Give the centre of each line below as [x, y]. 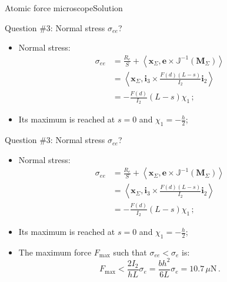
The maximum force [55, 252]
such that [130, 252]
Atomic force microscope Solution [64, 8]
